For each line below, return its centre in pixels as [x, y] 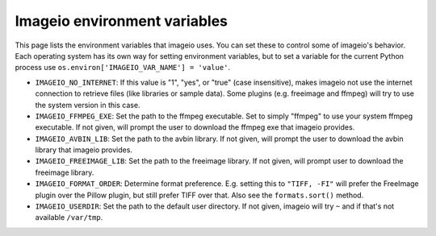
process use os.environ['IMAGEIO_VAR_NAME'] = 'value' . [122, 68]
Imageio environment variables [122, 21]
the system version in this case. [88, 105]
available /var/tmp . [69, 217]
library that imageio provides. [84, 150]
